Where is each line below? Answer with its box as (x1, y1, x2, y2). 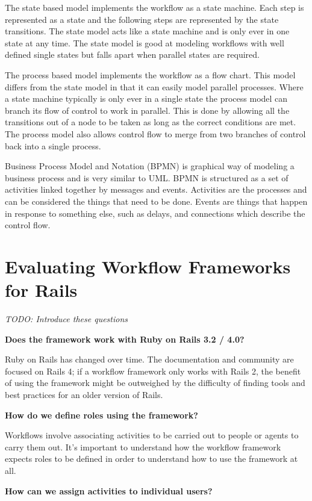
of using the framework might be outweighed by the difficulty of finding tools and (5, 376, 305, 389)
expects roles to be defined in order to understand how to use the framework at (5, 452, 298, 465)
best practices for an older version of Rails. (5, 388, 163, 400)
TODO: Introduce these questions (5, 313, 128, 325)
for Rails (5, 278, 78, 302)
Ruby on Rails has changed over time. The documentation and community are (5, 353, 294, 366)
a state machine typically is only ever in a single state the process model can (5, 92, 288, 105)
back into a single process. (5, 139, 101, 152)
